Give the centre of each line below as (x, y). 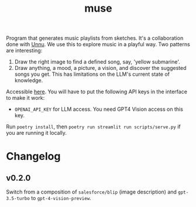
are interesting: (24, 51)
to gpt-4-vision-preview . (61, 198)
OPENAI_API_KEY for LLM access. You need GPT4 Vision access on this (99, 109)
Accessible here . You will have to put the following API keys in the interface (97, 92)
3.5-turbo (18, 199)
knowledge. (29, 80)
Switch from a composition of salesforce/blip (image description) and (92, 192)
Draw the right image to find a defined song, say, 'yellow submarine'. (97, 62)
